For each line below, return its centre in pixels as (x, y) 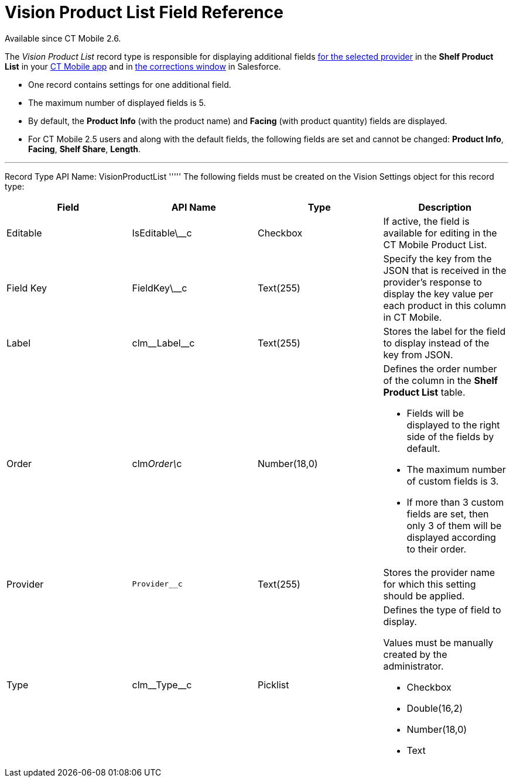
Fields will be (435, 413)
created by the (415, 654)
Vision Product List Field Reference (144, 12)
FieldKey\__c (160, 288)
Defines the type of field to (442, 610)
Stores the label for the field (444, 331)
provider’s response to (432, 282)
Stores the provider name (439, 572)
